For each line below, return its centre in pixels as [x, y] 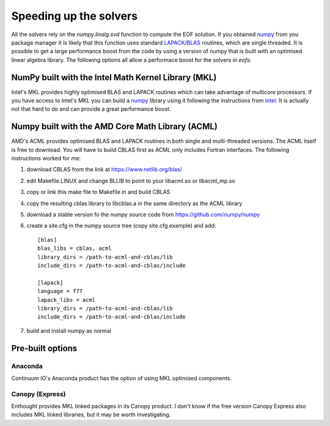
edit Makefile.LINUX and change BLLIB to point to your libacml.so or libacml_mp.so [131, 181]
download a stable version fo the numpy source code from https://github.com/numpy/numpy [143, 215]
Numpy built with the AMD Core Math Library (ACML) [115, 126]
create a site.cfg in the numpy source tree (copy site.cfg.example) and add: [121, 226]
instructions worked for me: [46, 159]
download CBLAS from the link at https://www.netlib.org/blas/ [105, 170]
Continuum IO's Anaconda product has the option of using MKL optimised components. [122, 378]
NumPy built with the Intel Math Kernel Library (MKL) [114, 77]
